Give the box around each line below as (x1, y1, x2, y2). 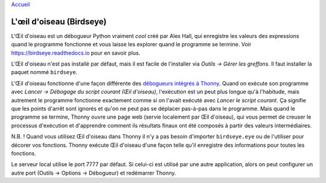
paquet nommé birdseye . (11, 69, 78, 76)
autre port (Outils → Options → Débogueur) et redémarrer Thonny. (11, 169, 176, 176)
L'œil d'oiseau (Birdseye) (11, 16, 107, 26)
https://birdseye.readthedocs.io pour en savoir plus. (11, 49, 141, 57)
